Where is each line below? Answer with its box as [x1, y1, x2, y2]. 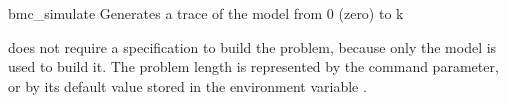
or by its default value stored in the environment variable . [8, 75, 367, 96]
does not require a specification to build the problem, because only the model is [8, 36, 497, 57]
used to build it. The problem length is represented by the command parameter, [8, 56, 499, 77]
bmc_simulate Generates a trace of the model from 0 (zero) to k [8, 3, 404, 23]
